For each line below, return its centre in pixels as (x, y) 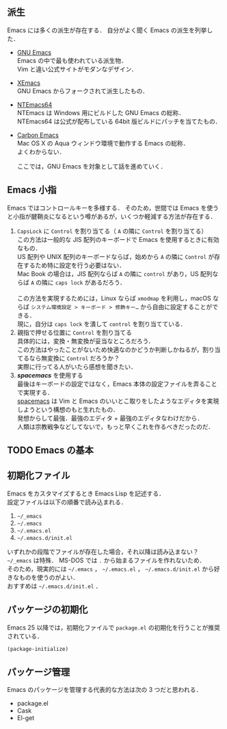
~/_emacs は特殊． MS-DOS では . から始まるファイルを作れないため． (106, 560)
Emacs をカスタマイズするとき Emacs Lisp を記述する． (86, 493)
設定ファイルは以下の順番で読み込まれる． (67, 502)
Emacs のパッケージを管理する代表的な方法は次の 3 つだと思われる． (105, 690)
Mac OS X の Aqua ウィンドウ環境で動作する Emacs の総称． (103, 143)
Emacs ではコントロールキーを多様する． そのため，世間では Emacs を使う (113, 208)
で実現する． (35, 392)
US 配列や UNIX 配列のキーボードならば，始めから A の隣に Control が (116, 256)
